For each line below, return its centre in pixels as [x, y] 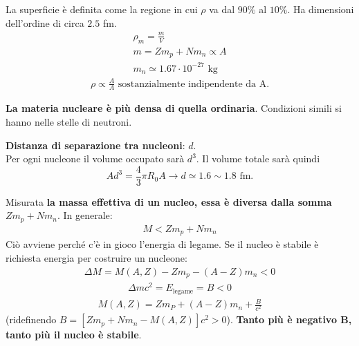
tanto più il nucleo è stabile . [74, 335]
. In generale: [85, 215]
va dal [222, 9]
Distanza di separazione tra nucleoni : [95, 145]
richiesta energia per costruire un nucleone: [96, 257]
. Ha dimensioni [321, 9]
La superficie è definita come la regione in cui [102, 9]
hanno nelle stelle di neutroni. [69, 121]
